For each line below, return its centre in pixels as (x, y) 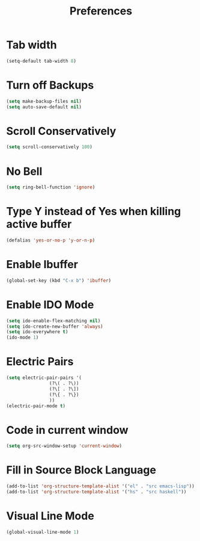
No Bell (24, 171)
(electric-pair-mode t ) (36, 406)
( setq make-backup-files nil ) (44, 101)
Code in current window (67, 430)
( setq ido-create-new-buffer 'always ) (55, 327)
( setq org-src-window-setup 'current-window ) (64, 446)
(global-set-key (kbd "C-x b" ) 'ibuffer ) (59, 280)
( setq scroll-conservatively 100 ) (50, 147)
